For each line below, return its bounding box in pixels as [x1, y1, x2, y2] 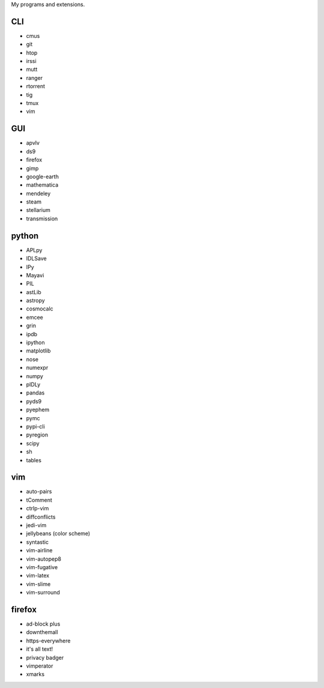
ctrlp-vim [26, 505, 49, 512]
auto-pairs [26, 488, 52, 495]
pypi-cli [26, 423, 45, 430]
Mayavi [26, 271, 44, 279]
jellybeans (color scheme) [26, 530, 91, 537]
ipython [26, 339, 45, 346]
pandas [26, 389, 45, 396]
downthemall [26, 629, 58, 636]
